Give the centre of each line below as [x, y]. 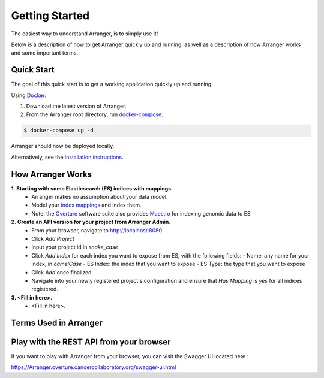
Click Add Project [53, 239]
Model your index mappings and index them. [86, 205]
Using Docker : [29, 95]
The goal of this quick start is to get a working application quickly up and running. [112, 84]
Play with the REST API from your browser [91, 342]
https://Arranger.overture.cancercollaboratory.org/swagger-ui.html [94, 367]
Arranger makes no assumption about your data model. [100, 197]
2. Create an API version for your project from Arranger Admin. [91, 222]
